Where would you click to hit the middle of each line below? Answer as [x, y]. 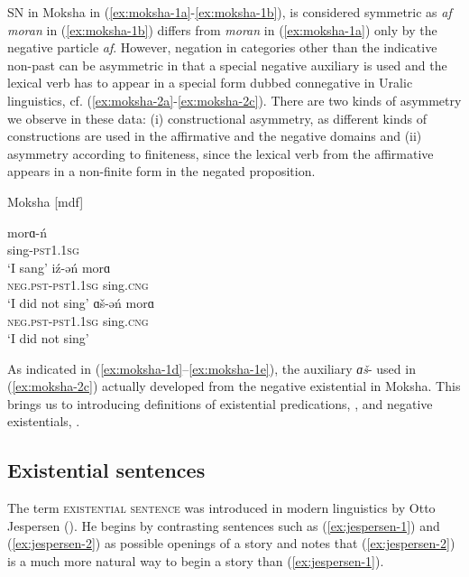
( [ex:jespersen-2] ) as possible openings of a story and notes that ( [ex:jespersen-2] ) [231, 543]
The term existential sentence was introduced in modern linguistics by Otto [221, 508]
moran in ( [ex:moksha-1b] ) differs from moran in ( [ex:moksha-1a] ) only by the [222, 29]
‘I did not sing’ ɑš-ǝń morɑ [81, 302]
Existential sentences [106, 470]
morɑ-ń [27, 232]
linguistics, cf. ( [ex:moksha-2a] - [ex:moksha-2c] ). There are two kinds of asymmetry [234, 100]
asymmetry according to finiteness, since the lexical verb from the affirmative [221, 153]
